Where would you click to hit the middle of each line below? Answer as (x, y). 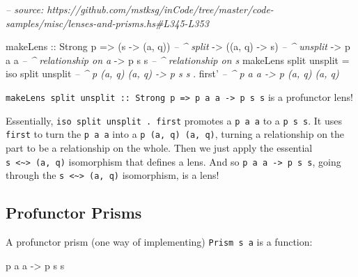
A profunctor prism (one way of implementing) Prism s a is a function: (159, 242)
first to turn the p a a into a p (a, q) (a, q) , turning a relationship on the (175, 134)
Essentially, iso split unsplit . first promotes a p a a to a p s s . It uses (174, 120)
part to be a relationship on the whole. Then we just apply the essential (159, 147)
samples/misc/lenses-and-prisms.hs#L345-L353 (107, 23)
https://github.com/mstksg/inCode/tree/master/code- (160, 9)
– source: (25, 9)
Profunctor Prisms (74, 213)
